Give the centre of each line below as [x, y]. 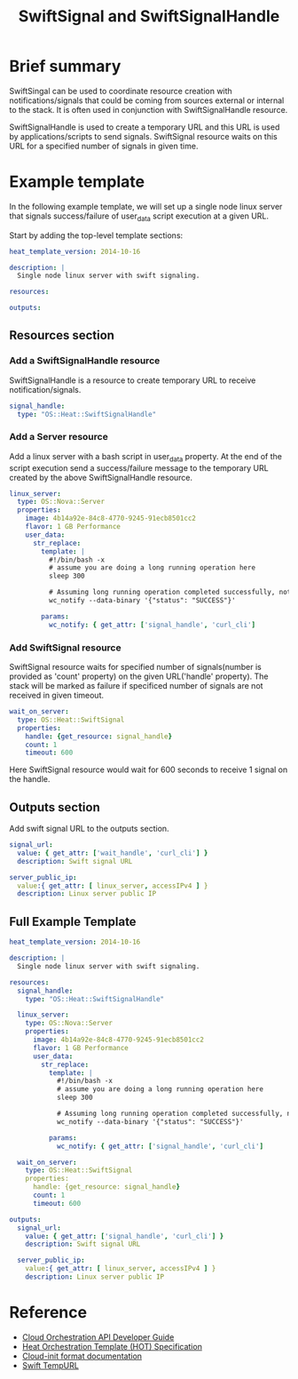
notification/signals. [45, 389]
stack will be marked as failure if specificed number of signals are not [136, 686]
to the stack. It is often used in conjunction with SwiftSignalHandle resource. [149, 109]
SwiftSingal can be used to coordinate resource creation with [121, 91]
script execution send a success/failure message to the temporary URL [139, 467]
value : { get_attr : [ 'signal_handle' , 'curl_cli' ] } [125, 1236]
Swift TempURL [51, 1365]
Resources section [62, 335]
